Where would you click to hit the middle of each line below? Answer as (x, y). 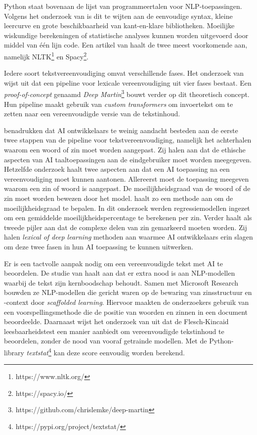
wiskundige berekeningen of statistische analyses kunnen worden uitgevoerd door (126, 35)
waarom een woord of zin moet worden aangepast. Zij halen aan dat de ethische (125, 150)
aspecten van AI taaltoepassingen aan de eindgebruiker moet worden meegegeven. (128, 159)
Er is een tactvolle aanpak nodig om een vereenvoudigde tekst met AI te (113, 263)
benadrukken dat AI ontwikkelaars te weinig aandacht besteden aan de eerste (121, 130)
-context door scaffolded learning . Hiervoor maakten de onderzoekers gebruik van (127, 302)
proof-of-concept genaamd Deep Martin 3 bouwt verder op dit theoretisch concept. (127, 94)
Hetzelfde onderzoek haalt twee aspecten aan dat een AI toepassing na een (117, 169)
